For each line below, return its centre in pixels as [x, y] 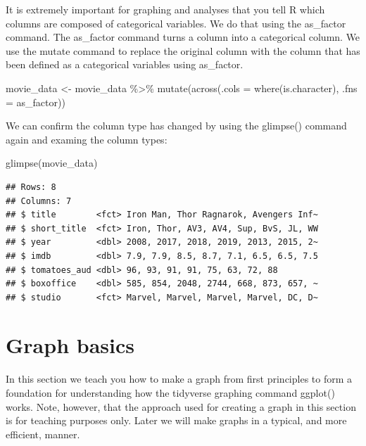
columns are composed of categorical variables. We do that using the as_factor [176, 23]
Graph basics [70, 345]
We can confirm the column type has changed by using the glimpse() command [176, 126]
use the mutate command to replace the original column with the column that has [183, 50]
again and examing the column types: [87, 139]
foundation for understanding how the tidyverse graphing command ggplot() [170, 393]
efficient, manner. [43, 434]
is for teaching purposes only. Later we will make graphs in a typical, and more [176, 420]
